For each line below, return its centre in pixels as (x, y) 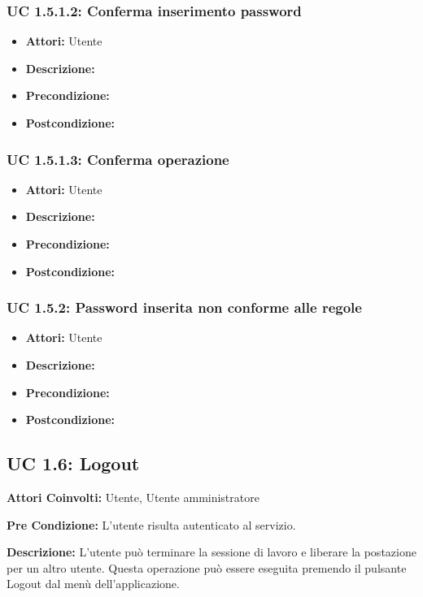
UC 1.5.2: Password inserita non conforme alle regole (184, 307)
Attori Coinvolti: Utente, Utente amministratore (133, 497)
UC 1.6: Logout (73, 463)
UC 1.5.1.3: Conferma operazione (118, 159)
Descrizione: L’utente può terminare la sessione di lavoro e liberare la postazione (211, 552)
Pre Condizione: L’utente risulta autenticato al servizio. (151, 524)
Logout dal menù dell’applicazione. (93, 584)
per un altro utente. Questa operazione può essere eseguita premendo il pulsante (207, 567)
